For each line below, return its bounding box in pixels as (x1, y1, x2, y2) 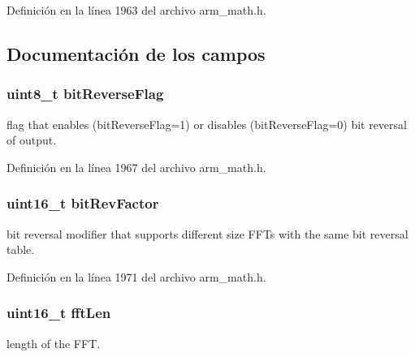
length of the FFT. (6, 334, 101, 351)
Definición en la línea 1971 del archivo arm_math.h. (6, 268, 266, 285)
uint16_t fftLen (6, 303, 111, 323)
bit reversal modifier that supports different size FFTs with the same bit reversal (6, 225, 409, 242)
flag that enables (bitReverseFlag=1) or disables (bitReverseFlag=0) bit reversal (6, 115, 407, 132)
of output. (6, 131, 57, 148)
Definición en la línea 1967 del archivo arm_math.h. (6, 158, 266, 175)
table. (6, 241, 35, 258)
